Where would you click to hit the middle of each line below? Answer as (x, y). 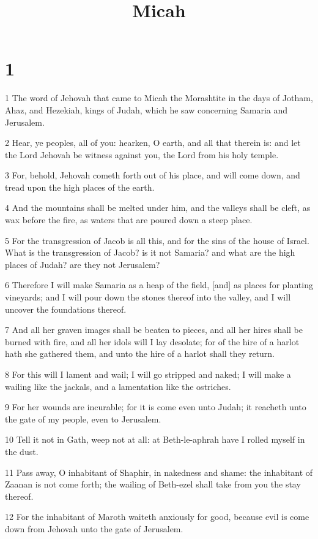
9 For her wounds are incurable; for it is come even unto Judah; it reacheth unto (156, 407)
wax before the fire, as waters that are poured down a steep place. (129, 220)
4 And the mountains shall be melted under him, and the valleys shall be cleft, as (158, 208)
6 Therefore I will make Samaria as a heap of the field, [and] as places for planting (159, 285)
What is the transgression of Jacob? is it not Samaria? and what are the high (150, 252)
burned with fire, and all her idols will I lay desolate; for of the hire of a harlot (152, 341)
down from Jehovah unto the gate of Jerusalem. (94, 528)
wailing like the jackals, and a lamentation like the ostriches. (118, 386)
